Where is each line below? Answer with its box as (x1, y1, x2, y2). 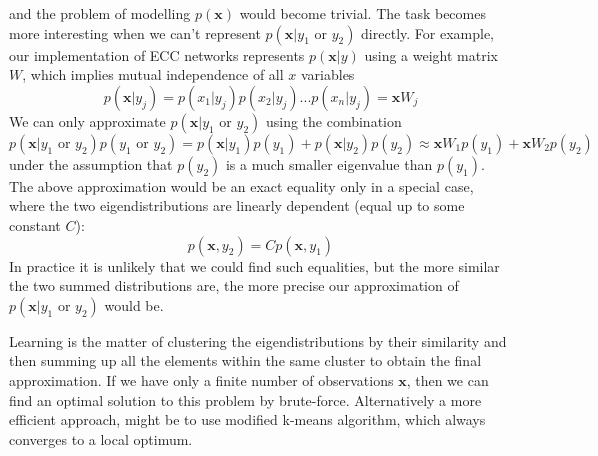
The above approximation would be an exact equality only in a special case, (9, 175, 474, 196)
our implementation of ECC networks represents (9, 44, 305, 65)
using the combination (265, 110, 402, 131)
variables (300, 64, 355, 85)
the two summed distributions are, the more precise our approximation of (9, 275, 459, 296)
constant (9, 214, 61, 235)
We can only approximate (9, 110, 166, 131)
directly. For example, (361, 22, 494, 43)
